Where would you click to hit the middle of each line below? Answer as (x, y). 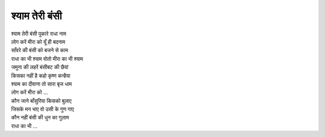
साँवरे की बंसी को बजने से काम (40, 50)
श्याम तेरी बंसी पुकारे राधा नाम (39, 34)
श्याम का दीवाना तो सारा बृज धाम (42, 84)
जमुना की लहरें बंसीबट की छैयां (40, 67)
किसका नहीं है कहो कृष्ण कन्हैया (41, 76)
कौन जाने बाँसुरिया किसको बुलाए (41, 101)
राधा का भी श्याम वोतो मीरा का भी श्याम (47, 59)
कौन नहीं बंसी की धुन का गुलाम (40, 118)
